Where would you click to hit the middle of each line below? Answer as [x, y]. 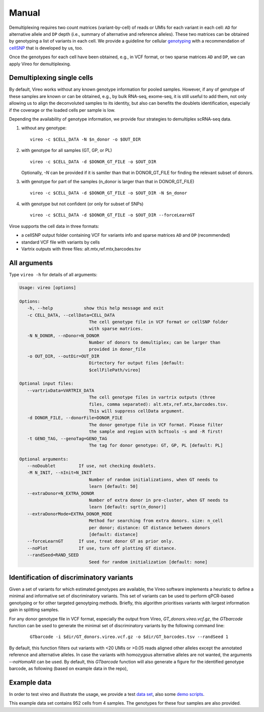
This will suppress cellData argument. [137, 411]
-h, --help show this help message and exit [95, 308]
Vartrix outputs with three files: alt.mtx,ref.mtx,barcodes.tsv [81, 249]
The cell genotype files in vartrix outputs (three [152, 397]
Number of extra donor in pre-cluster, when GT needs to [158, 500]
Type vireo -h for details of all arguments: [53, 274]
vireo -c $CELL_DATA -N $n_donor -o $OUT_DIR [86, 139]
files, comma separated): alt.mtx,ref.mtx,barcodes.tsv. [158, 404]
